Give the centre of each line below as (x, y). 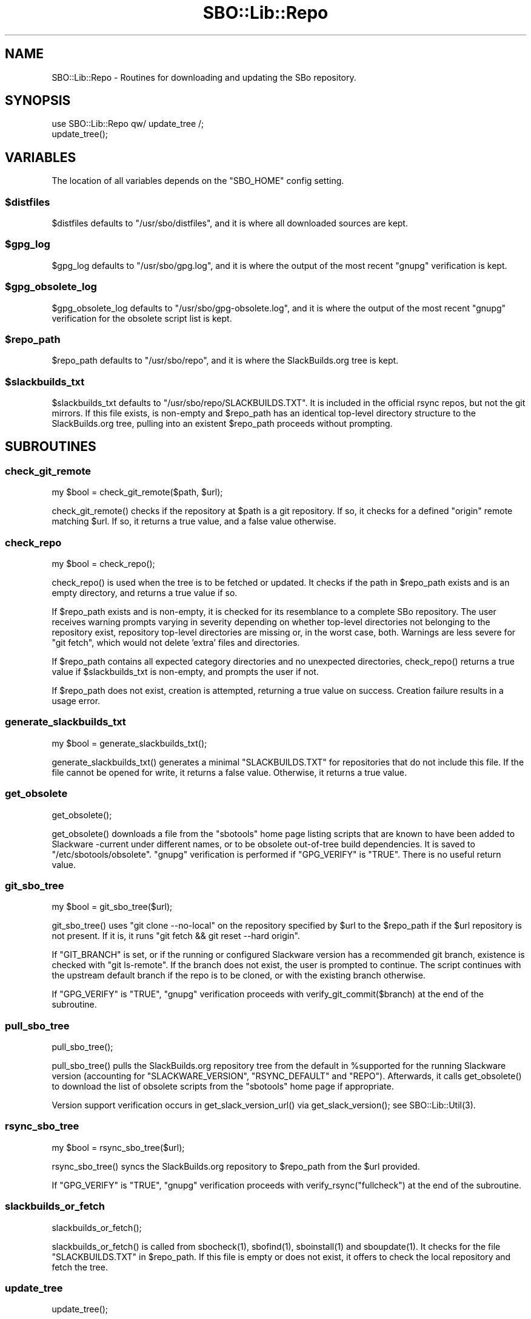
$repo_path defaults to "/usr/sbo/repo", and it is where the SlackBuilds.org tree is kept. (225, 361)
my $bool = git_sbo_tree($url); (112, 907)
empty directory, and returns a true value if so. (145, 593)
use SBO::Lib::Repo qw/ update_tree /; (128, 124)
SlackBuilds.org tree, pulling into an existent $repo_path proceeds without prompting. (222, 424)
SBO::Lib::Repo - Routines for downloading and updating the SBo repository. (204, 77)
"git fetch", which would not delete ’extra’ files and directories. (176, 643)
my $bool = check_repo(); (103, 564)
